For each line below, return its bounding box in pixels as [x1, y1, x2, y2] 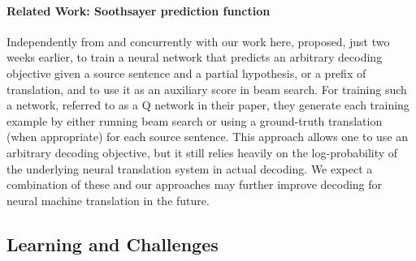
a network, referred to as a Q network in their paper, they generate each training [6, 96, 409, 113]
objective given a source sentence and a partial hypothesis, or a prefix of [6, 64, 366, 81]
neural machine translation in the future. [6, 191, 210, 208]
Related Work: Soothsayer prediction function [6, 2, 271, 19]
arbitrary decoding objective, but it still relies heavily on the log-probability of [6, 143, 398, 160]
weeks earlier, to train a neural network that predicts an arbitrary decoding [6, 49, 383, 66]
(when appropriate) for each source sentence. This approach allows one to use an [6, 128, 409, 145]
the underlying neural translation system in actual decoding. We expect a [6, 160, 373, 177]
